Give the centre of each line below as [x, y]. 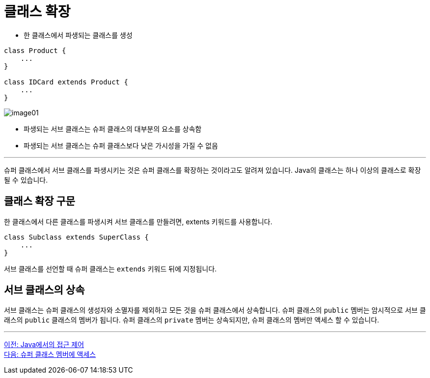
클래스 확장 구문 [40, 201]
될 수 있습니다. [26, 180]
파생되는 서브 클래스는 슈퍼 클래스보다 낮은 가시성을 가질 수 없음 [121, 145]
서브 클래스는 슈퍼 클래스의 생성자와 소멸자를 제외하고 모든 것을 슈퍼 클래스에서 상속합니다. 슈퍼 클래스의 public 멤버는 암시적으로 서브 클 [215, 310]
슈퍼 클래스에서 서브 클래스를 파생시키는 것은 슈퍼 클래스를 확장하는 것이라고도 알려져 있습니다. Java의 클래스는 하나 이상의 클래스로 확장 [213, 170]
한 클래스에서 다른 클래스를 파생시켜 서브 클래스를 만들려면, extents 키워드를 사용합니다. [138, 221]
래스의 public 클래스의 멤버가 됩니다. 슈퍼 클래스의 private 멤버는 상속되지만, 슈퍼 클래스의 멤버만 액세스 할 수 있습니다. [192, 320]
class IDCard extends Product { [66, 82]
